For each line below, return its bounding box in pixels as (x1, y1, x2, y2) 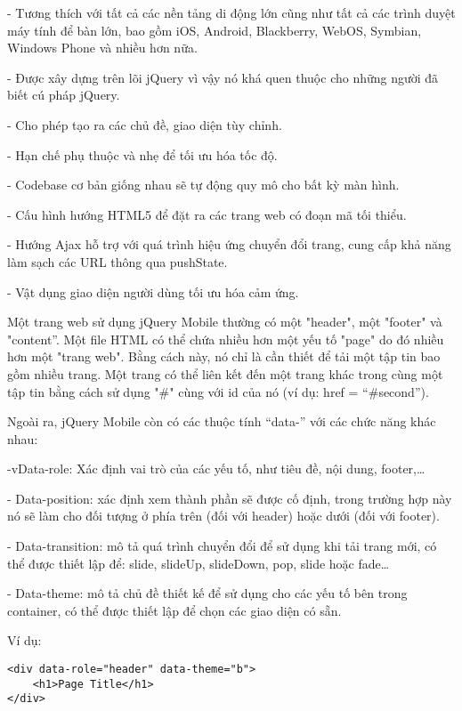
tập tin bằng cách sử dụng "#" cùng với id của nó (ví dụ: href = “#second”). (7, 382, 429, 400)
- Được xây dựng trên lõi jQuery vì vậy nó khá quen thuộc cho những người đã (7, 68, 439, 86)
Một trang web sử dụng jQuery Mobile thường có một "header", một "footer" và (7, 312, 442, 331)
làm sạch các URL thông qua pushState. (7, 252, 228, 271)
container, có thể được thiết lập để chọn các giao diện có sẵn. (7, 601, 342, 619)
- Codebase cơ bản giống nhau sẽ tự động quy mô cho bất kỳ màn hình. (7, 175, 400, 194)
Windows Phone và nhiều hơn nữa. (7, 38, 198, 57)
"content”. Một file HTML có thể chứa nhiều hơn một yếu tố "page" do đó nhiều (7, 329, 444, 348)
